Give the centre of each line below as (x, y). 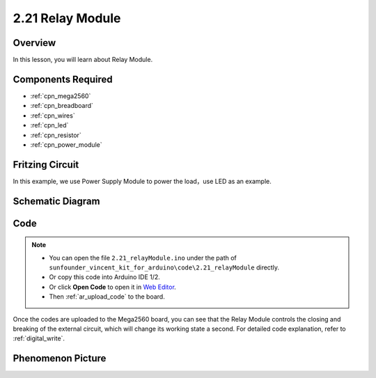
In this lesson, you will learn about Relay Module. (83, 60)
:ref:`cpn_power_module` (66, 144)
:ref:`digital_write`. (39, 338)
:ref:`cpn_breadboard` (62, 106)
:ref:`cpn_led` (49, 125)
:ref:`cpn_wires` (53, 116)
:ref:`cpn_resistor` (56, 135)
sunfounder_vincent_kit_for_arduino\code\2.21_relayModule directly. (164, 267)
